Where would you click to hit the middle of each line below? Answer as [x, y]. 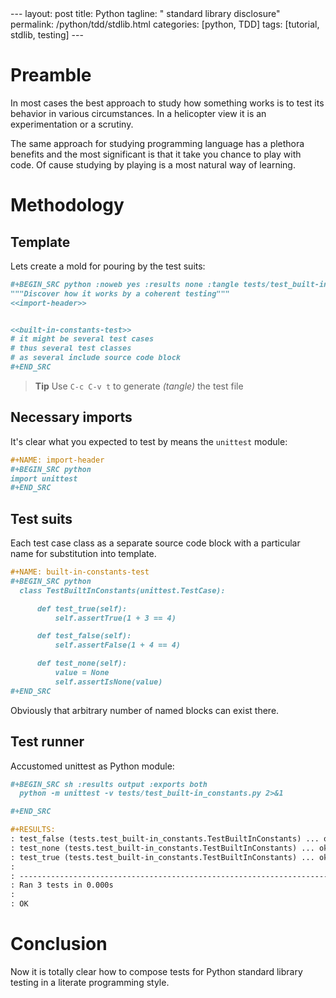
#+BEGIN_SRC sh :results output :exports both [109, 784]
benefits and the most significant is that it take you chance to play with [156, 154]
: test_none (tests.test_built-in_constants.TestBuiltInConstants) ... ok [169, 848]
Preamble [51, 75]
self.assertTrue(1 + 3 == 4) [115, 618]
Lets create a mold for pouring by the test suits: [108, 266]
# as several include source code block [96, 358]
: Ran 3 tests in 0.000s [62, 885]
